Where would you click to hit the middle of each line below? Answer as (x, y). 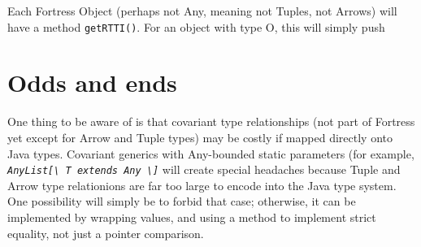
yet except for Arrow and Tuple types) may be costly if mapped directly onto (200, 137)
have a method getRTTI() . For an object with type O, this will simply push (196, 26)
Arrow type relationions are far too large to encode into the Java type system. (202, 185)
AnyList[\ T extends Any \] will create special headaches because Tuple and (204, 169)
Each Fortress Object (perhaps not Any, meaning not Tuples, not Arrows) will (202, 11)
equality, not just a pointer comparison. (106, 233)
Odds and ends (92, 82)
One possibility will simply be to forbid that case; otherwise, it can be (182, 201)
